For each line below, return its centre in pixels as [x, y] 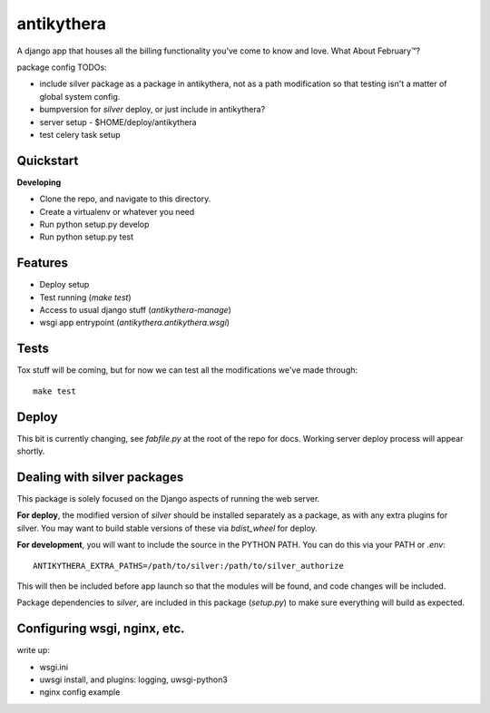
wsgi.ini [54, 667]
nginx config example [80, 692]
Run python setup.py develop [94, 224]
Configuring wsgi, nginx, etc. [101, 629]
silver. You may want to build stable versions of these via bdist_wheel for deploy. [167, 528]
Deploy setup [64, 285]
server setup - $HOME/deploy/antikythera [118, 122]
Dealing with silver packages [100, 477]
